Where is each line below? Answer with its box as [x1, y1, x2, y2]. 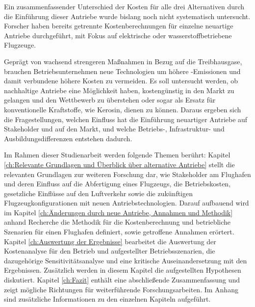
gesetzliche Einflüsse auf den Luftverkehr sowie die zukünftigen [4, 188, 193, 198]
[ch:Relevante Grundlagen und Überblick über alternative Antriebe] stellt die [4, 159, 235, 169]
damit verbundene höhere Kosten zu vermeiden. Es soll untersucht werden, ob [4, 76, 238, 86]
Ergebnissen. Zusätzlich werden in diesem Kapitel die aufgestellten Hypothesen [4, 265, 241, 275]
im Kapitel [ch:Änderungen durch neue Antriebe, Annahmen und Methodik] [4, 207, 233, 217]
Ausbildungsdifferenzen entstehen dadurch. [4, 133, 132, 143]
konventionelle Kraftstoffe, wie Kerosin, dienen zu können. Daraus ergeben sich [4, 104, 241, 114]
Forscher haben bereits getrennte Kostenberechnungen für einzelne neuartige [4, 21, 233, 31]
